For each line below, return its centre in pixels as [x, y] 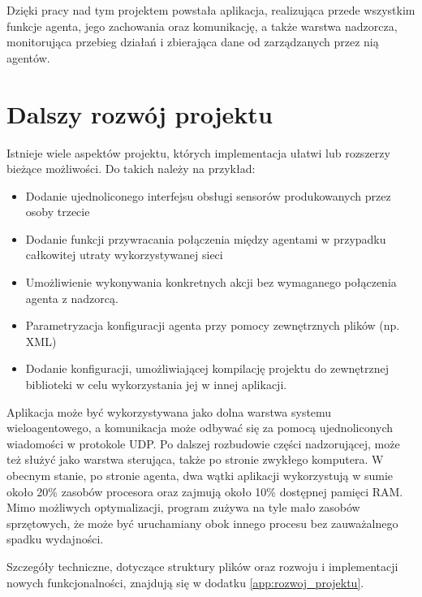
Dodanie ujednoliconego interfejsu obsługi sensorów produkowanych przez [208, 195]
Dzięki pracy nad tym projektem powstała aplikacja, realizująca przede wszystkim [211, 10]
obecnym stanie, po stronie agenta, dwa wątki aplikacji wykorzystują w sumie [200, 475]
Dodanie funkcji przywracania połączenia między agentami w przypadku [206, 238]
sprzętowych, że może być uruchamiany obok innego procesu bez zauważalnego [202, 523]
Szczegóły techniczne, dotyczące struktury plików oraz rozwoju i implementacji [202, 566]
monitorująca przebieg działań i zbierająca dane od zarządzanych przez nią [193, 42]
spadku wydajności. [55, 539]
